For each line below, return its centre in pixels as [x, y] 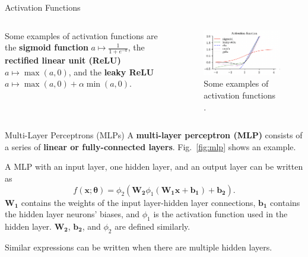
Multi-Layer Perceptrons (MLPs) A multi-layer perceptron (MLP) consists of [154, 135]
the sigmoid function [47, 47]
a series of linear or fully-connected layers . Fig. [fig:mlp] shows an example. [150, 146]
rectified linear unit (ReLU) [63, 60]
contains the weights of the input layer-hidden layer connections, [138, 202]
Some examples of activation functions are [81, 35]
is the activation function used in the [220, 214]
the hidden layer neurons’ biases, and [72, 214]
